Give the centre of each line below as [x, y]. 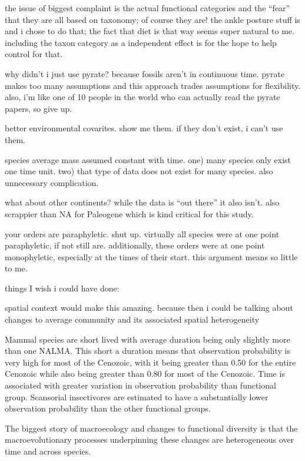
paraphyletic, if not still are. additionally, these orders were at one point [135, 245]
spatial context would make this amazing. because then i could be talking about [149, 308]
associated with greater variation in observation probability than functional [140, 385]
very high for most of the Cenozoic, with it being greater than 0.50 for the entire [150, 362]
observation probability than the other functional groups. [108, 408]
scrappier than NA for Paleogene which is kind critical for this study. [129, 213]
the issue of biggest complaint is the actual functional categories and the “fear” [147, 8]
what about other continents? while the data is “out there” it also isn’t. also [142, 202]
